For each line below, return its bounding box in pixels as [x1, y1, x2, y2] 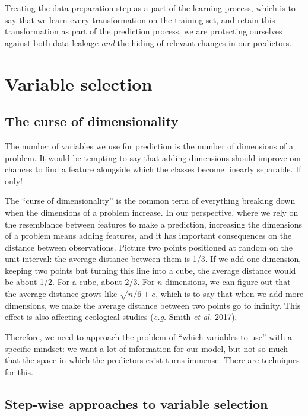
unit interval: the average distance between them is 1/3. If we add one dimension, [5, 252, 301, 265]
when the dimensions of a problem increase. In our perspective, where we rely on [5, 206, 299, 218]
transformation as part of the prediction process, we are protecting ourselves [5, 25, 282, 37]
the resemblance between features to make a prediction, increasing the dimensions [5, 217, 302, 230]
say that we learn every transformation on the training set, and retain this [5, 13, 275, 25]
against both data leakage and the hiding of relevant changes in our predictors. [5, 36, 292, 49]
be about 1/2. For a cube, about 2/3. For [5, 276, 155, 288]
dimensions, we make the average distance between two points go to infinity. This [5, 299, 301, 311]
